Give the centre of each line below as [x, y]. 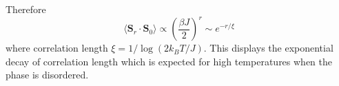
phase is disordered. [47, 75]
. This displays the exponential [268, 48]
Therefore [26, 9]
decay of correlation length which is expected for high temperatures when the [169, 61]
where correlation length [57, 48]
